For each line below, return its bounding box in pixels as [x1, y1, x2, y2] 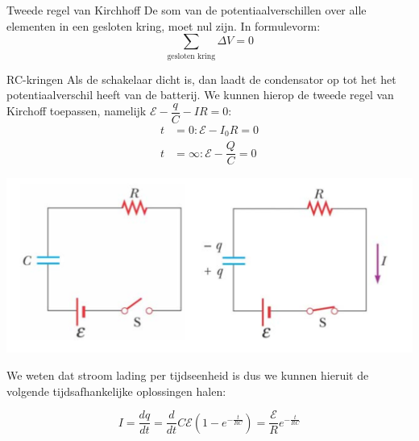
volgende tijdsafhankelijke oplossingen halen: [6, 382, 226, 399]
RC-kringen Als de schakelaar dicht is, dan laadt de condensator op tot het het [6, 70, 396, 87]
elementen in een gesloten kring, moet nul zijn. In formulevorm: [6, 17, 321, 34]
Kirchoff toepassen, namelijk [6, 102, 147, 119]
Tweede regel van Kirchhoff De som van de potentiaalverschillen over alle [6, 2, 367, 18]
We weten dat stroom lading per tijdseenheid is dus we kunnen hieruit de [6, 367, 369, 383]
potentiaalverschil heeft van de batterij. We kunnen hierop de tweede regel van [6, 86, 394, 103]
